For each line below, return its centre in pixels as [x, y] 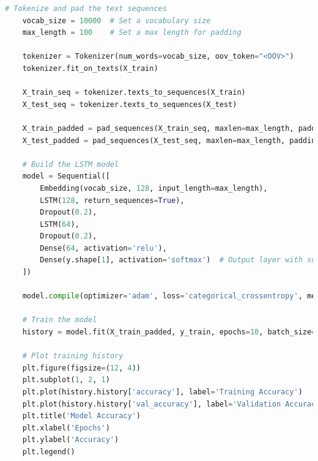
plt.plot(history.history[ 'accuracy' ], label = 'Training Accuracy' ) [162, 392]
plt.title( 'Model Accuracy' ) [81, 416]
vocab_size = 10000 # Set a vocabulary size [116, 20]
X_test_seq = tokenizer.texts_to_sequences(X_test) [130, 104]
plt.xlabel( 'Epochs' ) [66, 428]
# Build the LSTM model [71, 164]
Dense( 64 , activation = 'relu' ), [103, 248]
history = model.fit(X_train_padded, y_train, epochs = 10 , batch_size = [169, 332]
